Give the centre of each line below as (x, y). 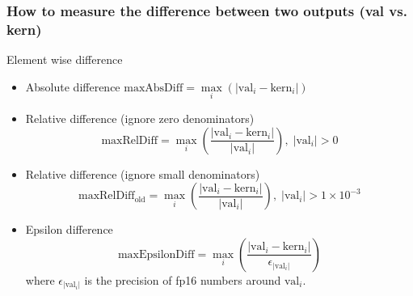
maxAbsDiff (154, 88)
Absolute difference (73, 86)
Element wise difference (65, 59)
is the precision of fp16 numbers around (183, 279)
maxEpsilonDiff (156, 254)
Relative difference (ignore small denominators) (143, 173)
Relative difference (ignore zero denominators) (140, 118)
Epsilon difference (69, 229)
